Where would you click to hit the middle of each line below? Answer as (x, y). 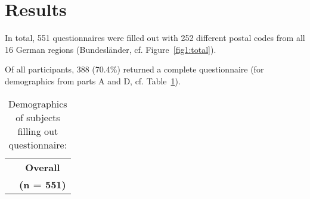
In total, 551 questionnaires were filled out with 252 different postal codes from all (155, 38)
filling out (38, 131)
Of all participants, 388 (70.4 (58, 69)
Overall (43, 167)
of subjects (38, 117)
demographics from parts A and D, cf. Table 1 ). (93, 80)
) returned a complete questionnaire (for (190, 69)
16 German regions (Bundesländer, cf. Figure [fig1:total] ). (111, 49)
